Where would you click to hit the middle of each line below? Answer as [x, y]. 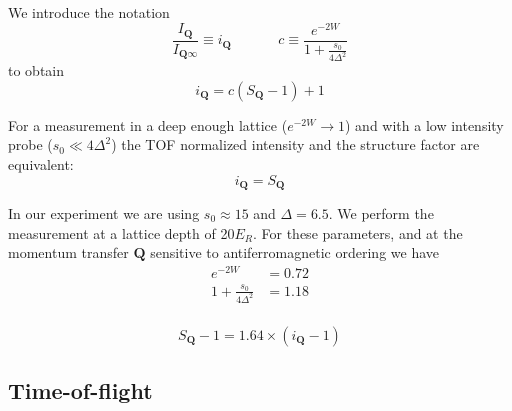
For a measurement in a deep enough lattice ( [148, 124]
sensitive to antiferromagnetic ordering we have [294, 252]
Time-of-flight [80, 389]
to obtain [36, 70]
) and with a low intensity [424, 124]
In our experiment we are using [104, 213]
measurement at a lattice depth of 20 [121, 232]
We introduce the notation [89, 12]
